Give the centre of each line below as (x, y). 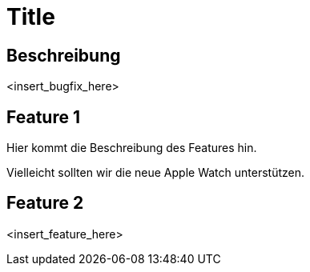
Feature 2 (45, 203)
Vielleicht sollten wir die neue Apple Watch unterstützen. (155, 173)
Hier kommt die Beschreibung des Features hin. (132, 148)
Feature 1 (43, 117)
